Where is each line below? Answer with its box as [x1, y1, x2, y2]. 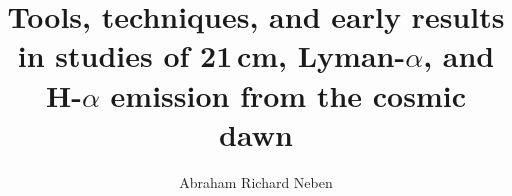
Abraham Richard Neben [179, 171, 333, 192]
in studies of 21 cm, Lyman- [17, 35, 406, 76]
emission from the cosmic [110, 74, 466, 115]
